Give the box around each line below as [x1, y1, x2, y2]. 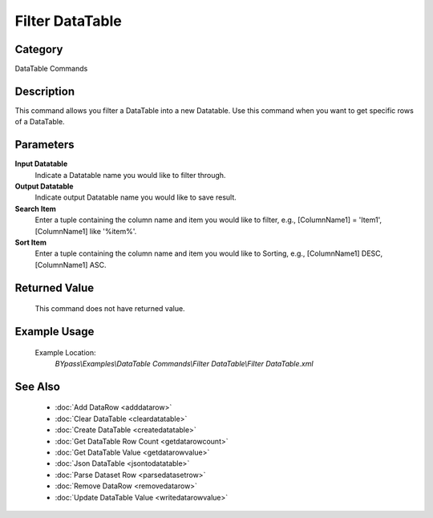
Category [14, 42, 63, 56]
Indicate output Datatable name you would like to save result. [34, 192, 237, 202]
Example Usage [14, 325, 95, 338]
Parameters [14, 138, 75, 152]
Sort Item [14, 237, 47, 247]
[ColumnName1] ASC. [34, 260, 107, 269]
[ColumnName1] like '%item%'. [34, 226, 137, 236]
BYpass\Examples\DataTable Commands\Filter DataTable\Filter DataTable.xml [55, 358, 314, 368]
